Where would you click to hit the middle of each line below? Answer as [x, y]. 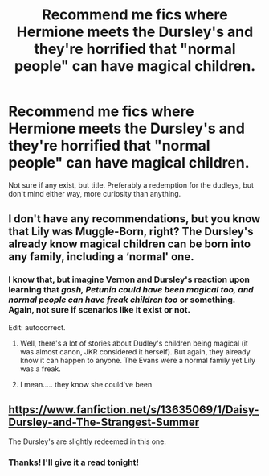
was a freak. [41, 369]
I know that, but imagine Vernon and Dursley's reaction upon [129, 279]
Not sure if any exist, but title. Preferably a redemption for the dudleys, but [131, 185]
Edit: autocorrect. [37, 327]
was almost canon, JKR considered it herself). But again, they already [135, 351]
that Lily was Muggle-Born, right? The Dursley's [131, 232]
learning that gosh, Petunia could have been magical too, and [131, 290]
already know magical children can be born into [130, 244]
